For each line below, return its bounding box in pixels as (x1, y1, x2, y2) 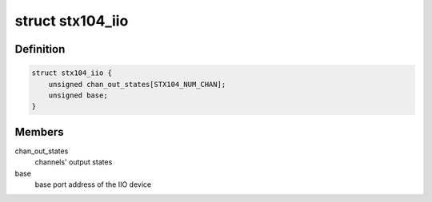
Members (14, 125, 64, 139)
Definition (14, 42, 66, 56)
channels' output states (34, 157, 113, 167)
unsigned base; (48, 90, 108, 100)
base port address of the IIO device (34, 180, 152, 189)
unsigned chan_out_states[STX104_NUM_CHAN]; (48, 80, 226, 89)
